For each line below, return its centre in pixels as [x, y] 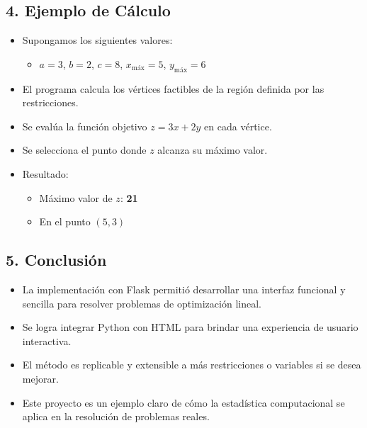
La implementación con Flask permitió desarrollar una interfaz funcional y [184, 289]
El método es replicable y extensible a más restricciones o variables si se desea [192, 365]
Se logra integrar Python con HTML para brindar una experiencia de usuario [190, 327]
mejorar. [40, 378]
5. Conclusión [56, 260]
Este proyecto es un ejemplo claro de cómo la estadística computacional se [183, 402]
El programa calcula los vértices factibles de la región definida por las [173, 88]
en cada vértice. [238, 126]
